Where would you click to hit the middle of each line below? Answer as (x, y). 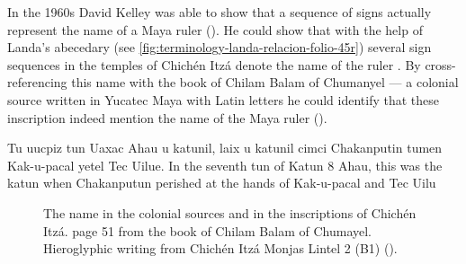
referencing (37, 82)
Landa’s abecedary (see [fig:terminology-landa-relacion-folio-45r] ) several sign (220, 47)
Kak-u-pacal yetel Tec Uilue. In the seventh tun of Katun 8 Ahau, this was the (225, 165)
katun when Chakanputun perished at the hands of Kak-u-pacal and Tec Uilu (222, 183)
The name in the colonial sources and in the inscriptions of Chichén (230, 212)
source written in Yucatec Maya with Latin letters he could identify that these (224, 99)
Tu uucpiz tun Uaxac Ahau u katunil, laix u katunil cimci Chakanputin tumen (225, 148)
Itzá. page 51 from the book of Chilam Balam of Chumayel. (207, 230)
